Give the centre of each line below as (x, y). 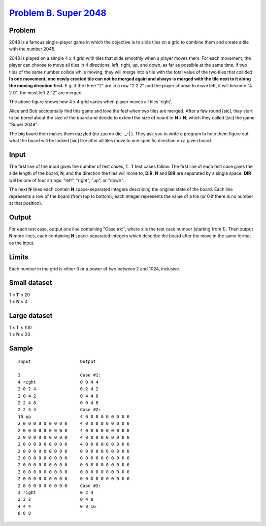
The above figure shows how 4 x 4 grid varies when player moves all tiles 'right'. (91, 102)
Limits (19, 257)
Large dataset (31, 316)
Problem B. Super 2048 (58, 13)
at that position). (26, 203)
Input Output (57, 361)
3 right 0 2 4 (56, 493)
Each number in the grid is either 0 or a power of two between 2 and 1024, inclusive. (95, 268)
